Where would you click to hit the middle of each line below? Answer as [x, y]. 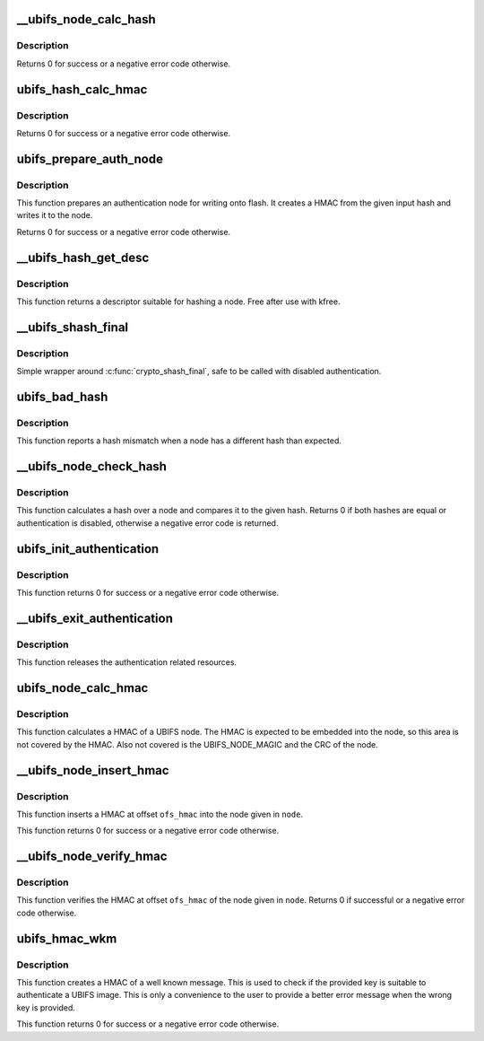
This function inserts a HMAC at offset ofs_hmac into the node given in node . [160, 814]
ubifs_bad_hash [62, 396]
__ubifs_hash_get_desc [83, 257]
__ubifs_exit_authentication [95, 618]
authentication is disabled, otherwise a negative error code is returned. [147, 523]
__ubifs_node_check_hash [92, 467]
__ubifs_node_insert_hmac [93, 770]
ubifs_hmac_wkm [67, 938]
